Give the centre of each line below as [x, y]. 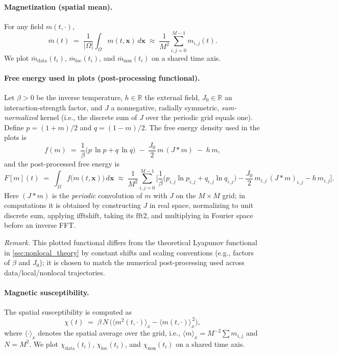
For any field [24, 26]
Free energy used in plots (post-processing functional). [102, 77]
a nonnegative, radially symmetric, [165, 107]
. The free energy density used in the [202, 127]
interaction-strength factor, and [53, 107]
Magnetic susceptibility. [47, 292]
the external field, [172, 97]
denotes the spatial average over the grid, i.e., [109, 333]
